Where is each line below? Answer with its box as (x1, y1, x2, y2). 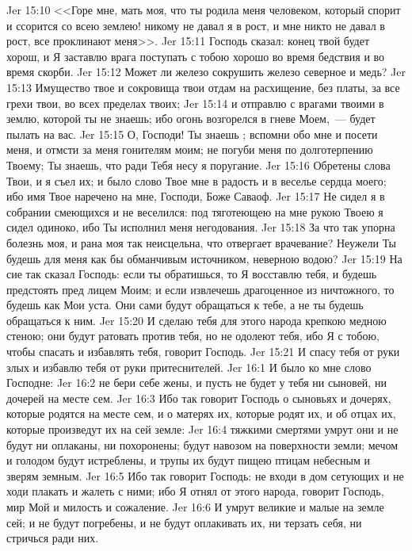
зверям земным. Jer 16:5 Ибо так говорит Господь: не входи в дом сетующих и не (6, 467, 404, 484)
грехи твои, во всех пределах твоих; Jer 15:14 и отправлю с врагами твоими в (6, 94, 384, 111)
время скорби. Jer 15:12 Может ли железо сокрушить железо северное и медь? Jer (6, 63, 406, 80)
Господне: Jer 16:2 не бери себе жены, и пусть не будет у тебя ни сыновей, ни (6, 374, 387, 391)
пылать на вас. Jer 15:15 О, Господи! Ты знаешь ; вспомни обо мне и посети (6, 125, 378, 142)
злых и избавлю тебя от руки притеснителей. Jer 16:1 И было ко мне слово (6, 358, 372, 375)
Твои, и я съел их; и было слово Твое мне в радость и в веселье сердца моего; (6, 172, 387, 189)
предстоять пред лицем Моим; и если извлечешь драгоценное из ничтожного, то (6, 281, 395, 297)
